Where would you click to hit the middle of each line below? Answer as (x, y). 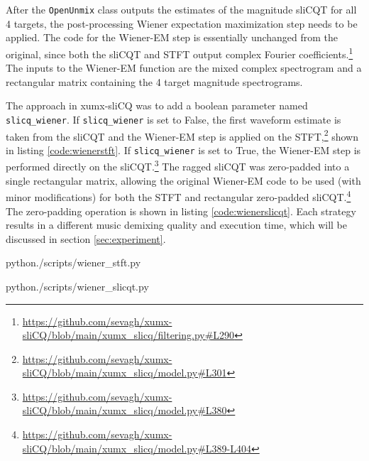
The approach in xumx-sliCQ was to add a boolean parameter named (157, 105)
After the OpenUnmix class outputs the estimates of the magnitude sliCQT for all (181, 9)
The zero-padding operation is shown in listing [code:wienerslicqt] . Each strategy (181, 211)
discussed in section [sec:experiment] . (86, 238)
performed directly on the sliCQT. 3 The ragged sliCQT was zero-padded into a (178, 166)
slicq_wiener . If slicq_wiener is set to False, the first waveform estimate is (174, 119)
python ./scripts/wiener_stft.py (73, 262)
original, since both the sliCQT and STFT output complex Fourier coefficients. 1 (180, 53)
